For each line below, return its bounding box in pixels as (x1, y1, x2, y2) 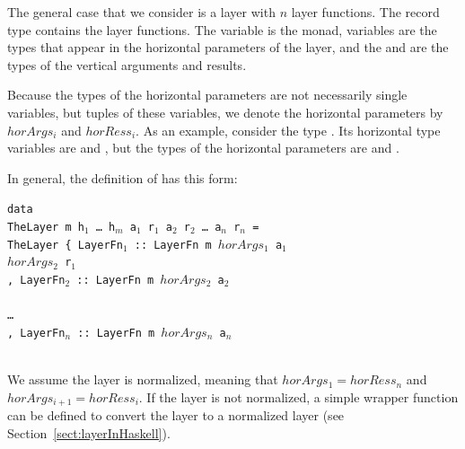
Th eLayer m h (7, 221, 84, 233)
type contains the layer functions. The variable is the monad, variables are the (7, 20, 437, 39)
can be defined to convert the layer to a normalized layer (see (7, 406, 345, 425)
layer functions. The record (291, 3, 440, 21)
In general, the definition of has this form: (7, 168, 238, 187)
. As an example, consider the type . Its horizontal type (136, 120, 441, 139)
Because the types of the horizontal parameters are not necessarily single (7, 85, 408, 104)
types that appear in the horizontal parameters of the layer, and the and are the (7, 38, 449, 57)
